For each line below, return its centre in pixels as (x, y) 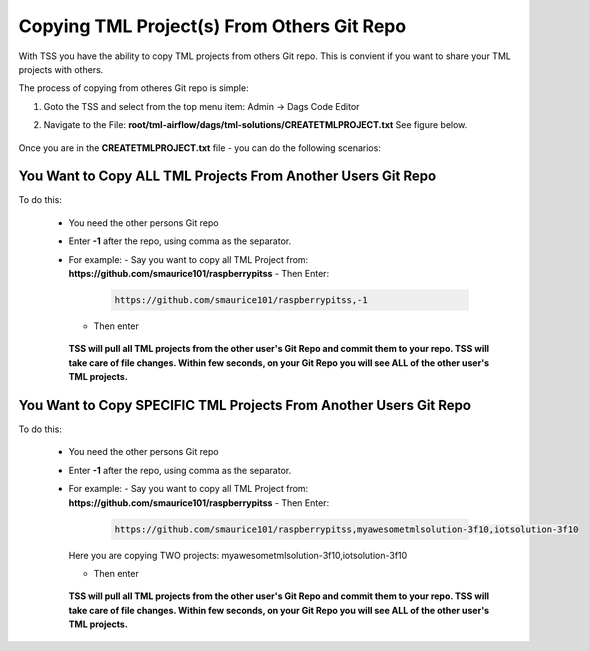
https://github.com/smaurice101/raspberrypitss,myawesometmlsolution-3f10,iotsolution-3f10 (346, 529)
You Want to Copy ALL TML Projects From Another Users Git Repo (227, 176)
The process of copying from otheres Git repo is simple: (133, 88)
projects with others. (61, 69)
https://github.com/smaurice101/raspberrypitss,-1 (241, 299)
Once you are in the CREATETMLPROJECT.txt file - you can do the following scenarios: (200, 147)
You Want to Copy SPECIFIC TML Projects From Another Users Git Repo (245, 405)
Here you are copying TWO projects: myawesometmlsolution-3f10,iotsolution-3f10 (238, 555)
